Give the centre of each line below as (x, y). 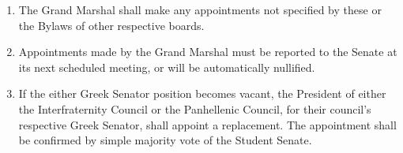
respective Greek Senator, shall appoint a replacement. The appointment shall (207, 124)
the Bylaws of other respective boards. (111, 25)
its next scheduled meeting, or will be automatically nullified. (167, 67)
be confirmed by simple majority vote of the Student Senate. (165, 140)
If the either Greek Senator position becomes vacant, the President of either (202, 93)
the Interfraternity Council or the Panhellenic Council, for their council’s (195, 108)
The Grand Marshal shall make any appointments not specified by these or (200, 9)
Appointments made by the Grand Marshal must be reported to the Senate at (208, 52)
